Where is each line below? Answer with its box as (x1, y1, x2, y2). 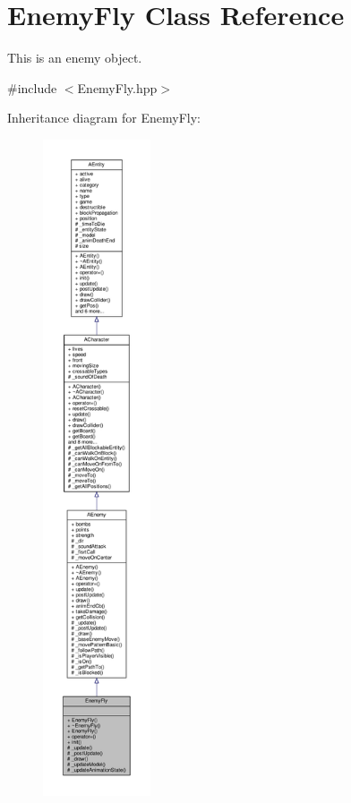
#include (7, 78, 57, 97)
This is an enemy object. (7, 48, 142, 67)
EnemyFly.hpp (77, 78, 158, 97)
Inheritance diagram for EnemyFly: (7, 108, 201, 127)
